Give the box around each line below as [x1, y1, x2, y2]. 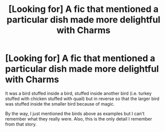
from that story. [5, 121, 37, 127]
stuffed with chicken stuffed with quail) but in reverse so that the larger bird [5, 96, 160, 102]
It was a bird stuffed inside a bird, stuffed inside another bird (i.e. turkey [5, 90, 152, 96]
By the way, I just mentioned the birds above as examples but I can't [5, 111, 145, 117]
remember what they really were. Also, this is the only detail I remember [5, 116, 153, 122]
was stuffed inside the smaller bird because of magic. [5, 101, 115, 107]
